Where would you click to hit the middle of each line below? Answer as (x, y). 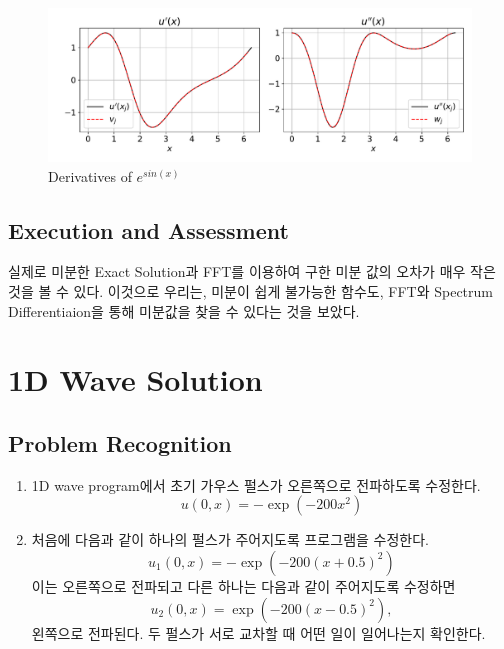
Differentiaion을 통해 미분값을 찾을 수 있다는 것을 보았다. (184, 310)
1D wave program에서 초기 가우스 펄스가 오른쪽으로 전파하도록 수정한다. (256, 484)
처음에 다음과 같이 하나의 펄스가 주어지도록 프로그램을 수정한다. (230, 539)
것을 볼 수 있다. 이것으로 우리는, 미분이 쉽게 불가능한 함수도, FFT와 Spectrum (251, 291)
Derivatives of (90, 175)
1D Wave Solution (135, 379)
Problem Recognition (120, 442)
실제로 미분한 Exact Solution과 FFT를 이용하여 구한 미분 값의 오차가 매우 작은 (252, 271)
